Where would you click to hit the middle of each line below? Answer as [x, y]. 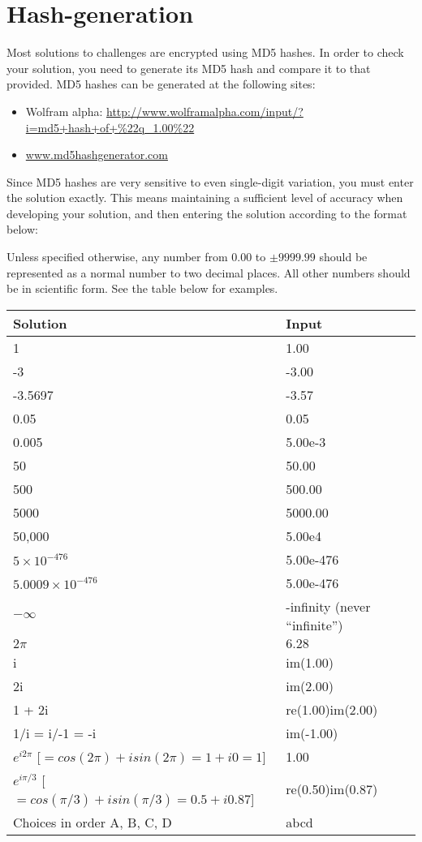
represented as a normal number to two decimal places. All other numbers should [209, 272]
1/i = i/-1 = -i [55, 732]
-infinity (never [328, 606]
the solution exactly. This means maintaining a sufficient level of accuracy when [205, 198]
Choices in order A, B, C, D [93, 822]
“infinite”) [314, 625]
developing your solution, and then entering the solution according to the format [207, 213]
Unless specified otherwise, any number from [117, 257]
